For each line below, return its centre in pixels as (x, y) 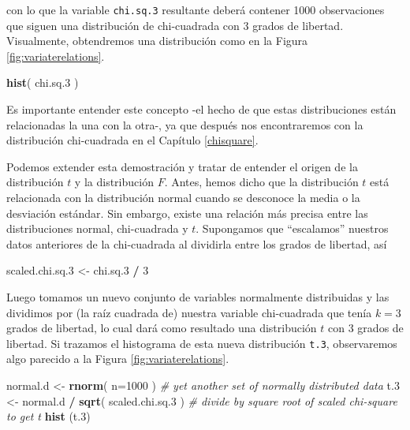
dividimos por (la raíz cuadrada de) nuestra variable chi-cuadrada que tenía (189, 312)
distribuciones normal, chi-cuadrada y (97, 228)
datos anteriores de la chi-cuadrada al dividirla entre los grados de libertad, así (197, 243)
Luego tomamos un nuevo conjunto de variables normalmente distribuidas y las (198, 296)
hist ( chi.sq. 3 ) (43, 82)
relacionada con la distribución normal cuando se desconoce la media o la (183, 197)
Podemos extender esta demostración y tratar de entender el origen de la (182, 166)
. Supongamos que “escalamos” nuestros (292, 228)
